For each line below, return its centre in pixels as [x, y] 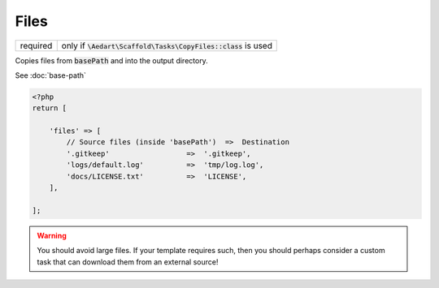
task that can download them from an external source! [128, 262]
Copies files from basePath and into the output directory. [112, 60]
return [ [50, 108]
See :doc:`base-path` [51, 75]
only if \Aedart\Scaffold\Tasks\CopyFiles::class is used [167, 45]
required [36, 45]
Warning [52, 235]
